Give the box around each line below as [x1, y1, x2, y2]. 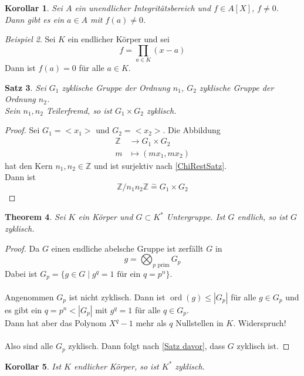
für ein [117, 270, 141, 279]
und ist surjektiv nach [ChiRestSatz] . [93, 159, 227, 171]
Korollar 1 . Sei [5, 2, 63, 13]
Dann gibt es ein [5, 13, 65, 25]
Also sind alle [5, 340, 53, 352]
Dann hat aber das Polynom [5, 317, 107, 328]
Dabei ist [5, 267, 38, 279]
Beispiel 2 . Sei [5, 33, 56, 45]
